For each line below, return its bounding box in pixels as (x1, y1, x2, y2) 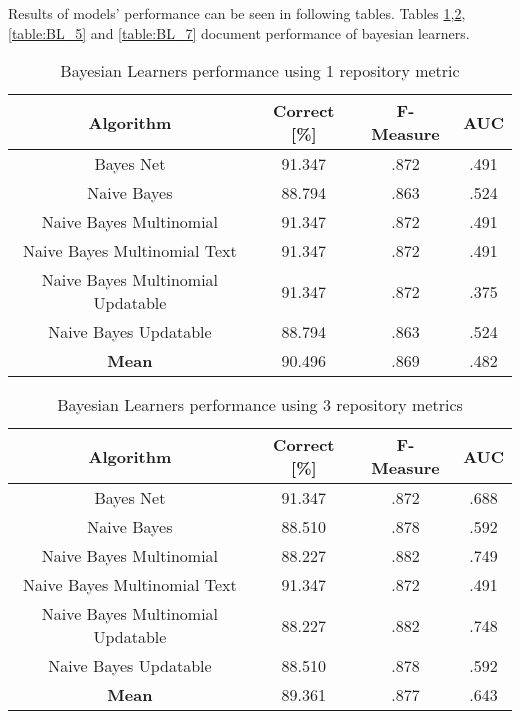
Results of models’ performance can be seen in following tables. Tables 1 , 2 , (8, 3, 466, 23)
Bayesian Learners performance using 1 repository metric (60, 59, 460, 83)
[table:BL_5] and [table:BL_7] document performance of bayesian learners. (8, 22, 470, 43)
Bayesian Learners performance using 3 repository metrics (57, 393, 463, 417)
